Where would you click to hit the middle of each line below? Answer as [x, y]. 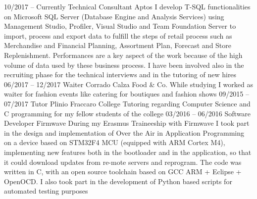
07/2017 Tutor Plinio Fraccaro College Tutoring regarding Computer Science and [127, 103]
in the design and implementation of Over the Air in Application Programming [124, 132]
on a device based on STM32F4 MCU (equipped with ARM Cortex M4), [115, 142]
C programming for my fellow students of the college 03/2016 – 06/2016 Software [128, 113]
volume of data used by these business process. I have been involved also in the [124, 65]
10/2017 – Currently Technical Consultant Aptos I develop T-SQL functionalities [127, 6]
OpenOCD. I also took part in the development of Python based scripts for [118, 181]
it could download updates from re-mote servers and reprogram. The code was [123, 162]
